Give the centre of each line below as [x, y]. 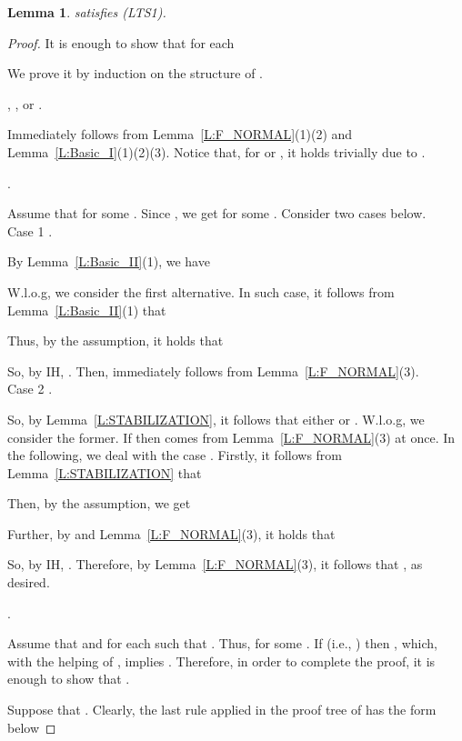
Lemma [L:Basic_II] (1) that [87, 310]
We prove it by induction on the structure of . [135, 73]
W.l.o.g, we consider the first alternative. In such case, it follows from [201, 291]
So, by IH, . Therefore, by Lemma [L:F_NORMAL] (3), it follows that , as [215, 564]
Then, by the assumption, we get [99, 503]
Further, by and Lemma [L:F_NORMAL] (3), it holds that [171, 533]
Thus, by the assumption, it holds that [115, 340]
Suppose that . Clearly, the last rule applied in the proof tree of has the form [222, 710]
